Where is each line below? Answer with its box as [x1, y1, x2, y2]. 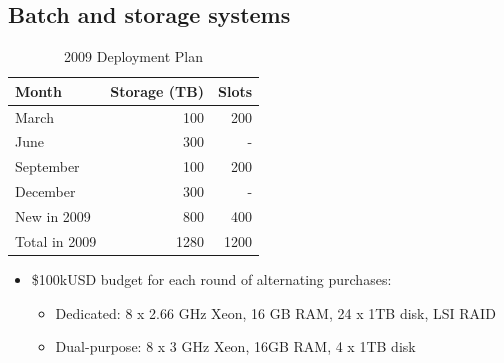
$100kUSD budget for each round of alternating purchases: [31, 268, 392, 289]
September [15, 156, 80, 177]
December [15, 181, 76, 202]
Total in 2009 [15, 230, 97, 251]
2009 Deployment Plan [64, 46, 203, 67]
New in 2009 [15, 206, 91, 227]
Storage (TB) [110, 80, 204, 101]
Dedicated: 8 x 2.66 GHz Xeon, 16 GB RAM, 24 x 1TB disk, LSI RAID [55, 302, 496, 323]
